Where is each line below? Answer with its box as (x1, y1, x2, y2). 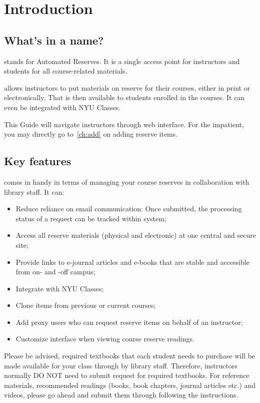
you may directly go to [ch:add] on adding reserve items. (4, 129, 178, 139)
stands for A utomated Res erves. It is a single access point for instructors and (4, 56, 240, 66)
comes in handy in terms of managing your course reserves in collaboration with (4, 176, 249, 187)
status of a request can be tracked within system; (15, 213, 166, 223)
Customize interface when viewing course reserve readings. (15, 333, 194, 344)
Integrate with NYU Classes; (15, 283, 104, 293)
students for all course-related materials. (4, 66, 127, 76)
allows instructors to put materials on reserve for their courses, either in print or (4, 82, 250, 93)
